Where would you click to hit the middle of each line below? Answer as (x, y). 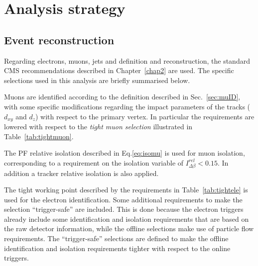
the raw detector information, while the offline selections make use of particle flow (129, 228)
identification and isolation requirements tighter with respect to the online (117, 248)
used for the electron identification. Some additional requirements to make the (123, 199)
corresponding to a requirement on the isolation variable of (94, 162)
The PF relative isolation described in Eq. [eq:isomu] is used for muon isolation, (125, 153)
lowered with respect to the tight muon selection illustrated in (98, 126)
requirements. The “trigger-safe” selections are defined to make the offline (116, 238)
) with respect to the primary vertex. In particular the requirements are (145, 116)
